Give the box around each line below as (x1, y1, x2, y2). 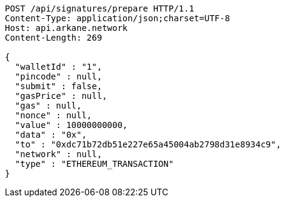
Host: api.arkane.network (5, 23, 128, 33)
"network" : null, (15, 149, 103, 159)
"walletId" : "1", (15, 62, 103, 72)
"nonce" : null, (15, 110, 92, 120)
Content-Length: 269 (5, 33, 103, 42)
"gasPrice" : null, (15, 91, 107, 101)
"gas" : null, (15, 101, 82, 110)
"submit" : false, (15, 81, 103, 91)
